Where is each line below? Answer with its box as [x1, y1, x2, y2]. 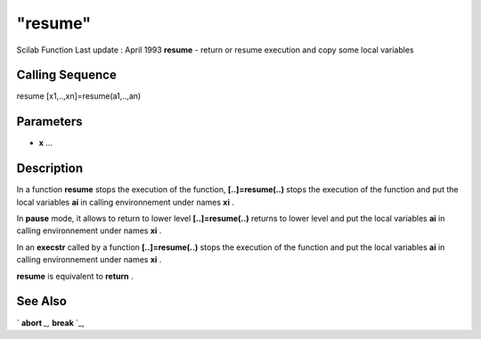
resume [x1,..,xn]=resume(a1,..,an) [16, 91, 142, 101]
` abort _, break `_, [16, 317, 85, 328]
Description [16, 161, 84, 176]
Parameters [16, 114, 83, 129]
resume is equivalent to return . [16, 270, 134, 281]
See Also [16, 294, 67, 309]
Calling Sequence [16, 68, 118, 83]
